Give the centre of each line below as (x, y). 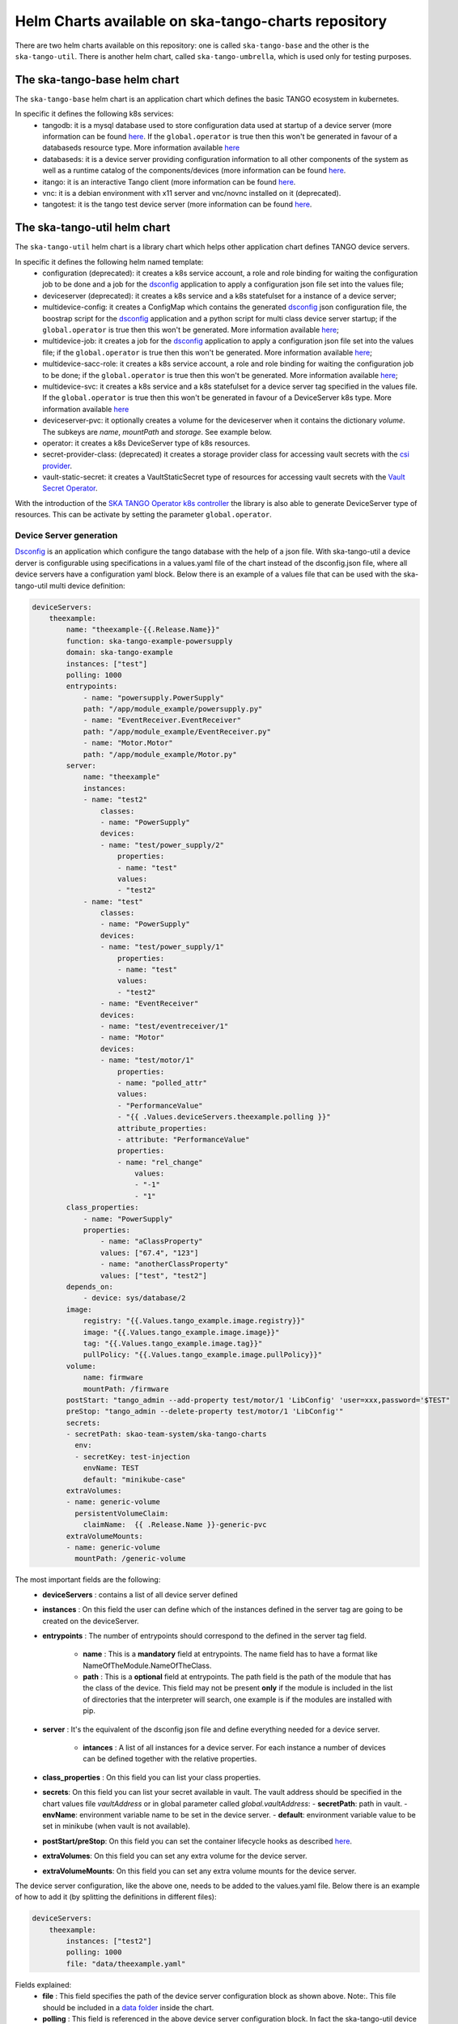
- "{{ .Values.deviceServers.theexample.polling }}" (224, 1117)
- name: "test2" (115, 800)
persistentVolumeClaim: (121, 1513)
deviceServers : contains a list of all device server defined (140, 1594)
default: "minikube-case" (134, 1479)
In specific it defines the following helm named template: (109, 262)
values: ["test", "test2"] (154, 1276)
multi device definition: (87, 585)
